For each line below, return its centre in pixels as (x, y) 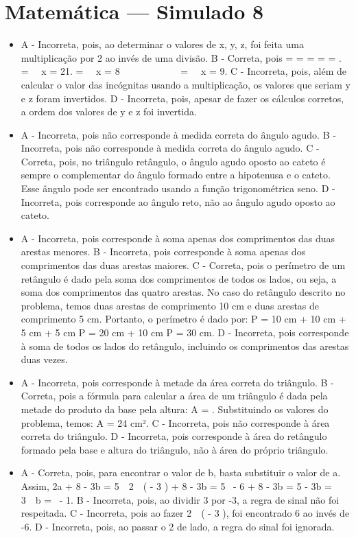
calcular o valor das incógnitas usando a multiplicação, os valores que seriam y (186, 84)
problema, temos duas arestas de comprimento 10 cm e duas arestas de (170, 305)
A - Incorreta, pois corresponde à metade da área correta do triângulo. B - (177, 382)
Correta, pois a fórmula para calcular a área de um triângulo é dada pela (174, 396)
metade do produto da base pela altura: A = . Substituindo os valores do (175, 409)
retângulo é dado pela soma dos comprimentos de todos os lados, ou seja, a (179, 278)
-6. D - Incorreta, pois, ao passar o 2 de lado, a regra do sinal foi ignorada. (178, 526)
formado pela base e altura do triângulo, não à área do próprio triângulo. (175, 449)
